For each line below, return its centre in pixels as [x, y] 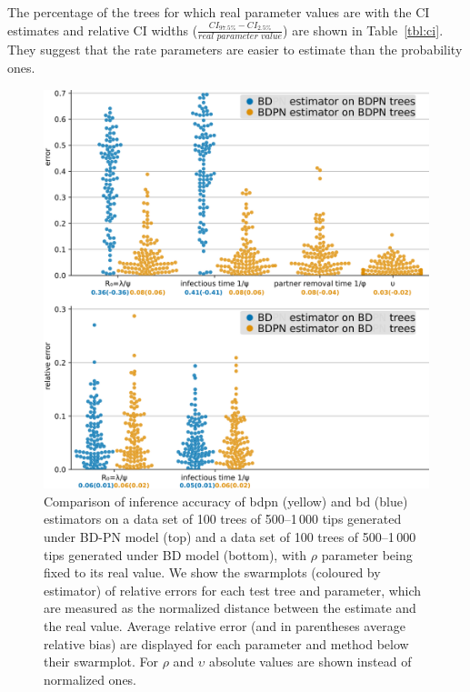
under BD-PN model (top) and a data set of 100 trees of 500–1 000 [230, 536]
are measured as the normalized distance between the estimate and [230, 608]
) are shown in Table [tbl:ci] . [363, 30]
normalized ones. [90, 679]
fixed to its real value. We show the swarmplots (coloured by [212, 572]
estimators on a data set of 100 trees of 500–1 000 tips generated [223, 519]
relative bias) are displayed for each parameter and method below [226, 643]
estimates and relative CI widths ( [103, 30]
